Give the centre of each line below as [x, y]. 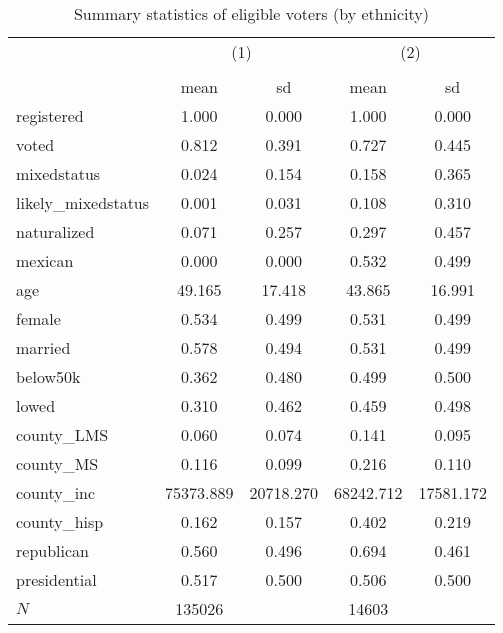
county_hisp [60, 521]
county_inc [56, 492]
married [43, 347]
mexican [45, 260]
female [38, 318]
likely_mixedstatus [83, 202]
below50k [48, 376]
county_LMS [62, 434]
